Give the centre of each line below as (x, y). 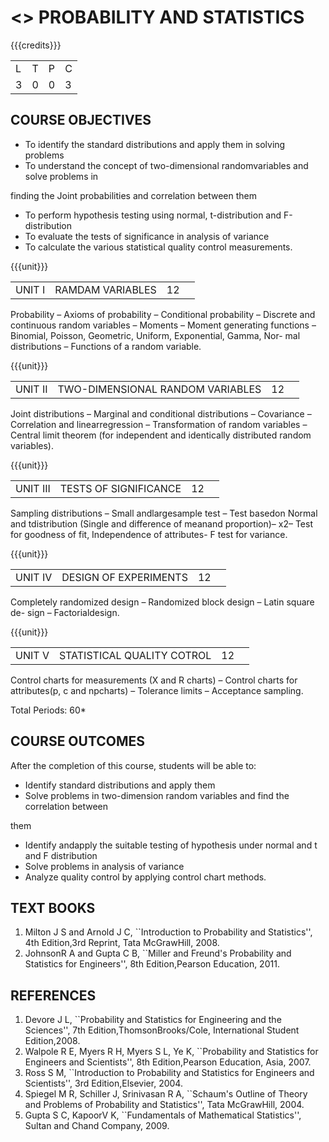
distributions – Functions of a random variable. (106, 346)
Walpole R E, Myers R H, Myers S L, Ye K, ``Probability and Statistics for (171, 1052)
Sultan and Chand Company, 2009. (97, 1126)
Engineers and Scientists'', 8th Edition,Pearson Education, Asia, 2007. (168, 1062)
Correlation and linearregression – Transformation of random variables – (159, 424)
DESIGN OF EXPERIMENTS (124, 577)
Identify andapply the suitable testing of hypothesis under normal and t (171, 845)
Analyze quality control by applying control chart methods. (145, 877)
